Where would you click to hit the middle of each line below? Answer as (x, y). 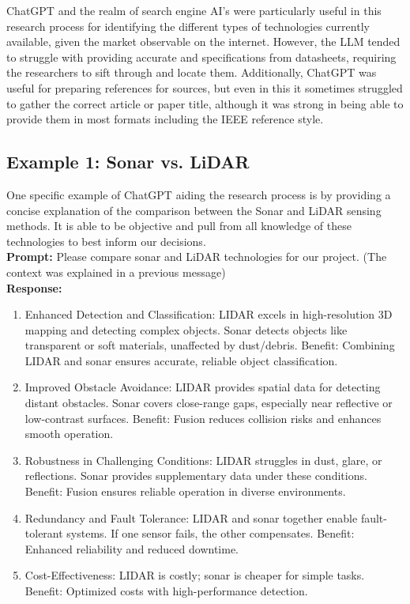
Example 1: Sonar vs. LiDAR (128, 162)
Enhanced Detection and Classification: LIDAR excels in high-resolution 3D (209, 314)
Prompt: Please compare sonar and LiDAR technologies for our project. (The (197, 257)
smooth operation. (69, 434)
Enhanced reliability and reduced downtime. (132, 548)
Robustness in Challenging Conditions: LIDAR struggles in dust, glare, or (203, 460)
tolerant (44, 533)
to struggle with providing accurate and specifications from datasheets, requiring (201, 57)
